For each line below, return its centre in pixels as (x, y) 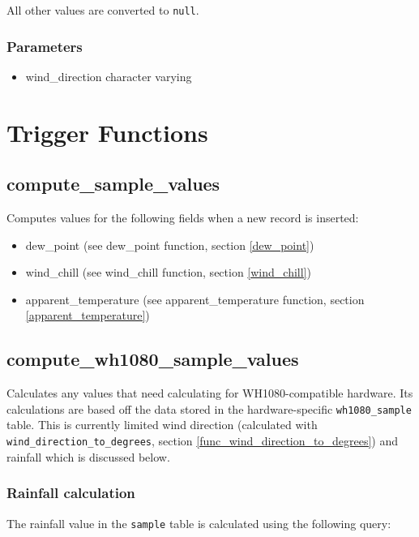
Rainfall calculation (71, 493)
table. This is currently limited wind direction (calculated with (162, 425)
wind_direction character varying (109, 76)
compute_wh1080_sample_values (153, 359)
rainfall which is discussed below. (88, 456)
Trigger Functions (107, 132)
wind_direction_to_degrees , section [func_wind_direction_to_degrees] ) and (202, 441)
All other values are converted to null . (103, 10)
